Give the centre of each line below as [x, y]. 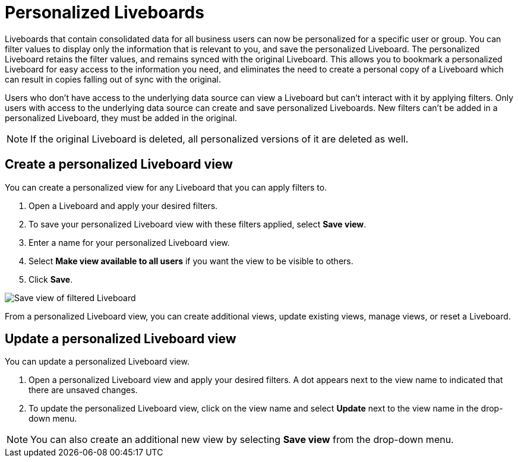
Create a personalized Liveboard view [119, 164]
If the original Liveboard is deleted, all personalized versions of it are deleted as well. [219, 139]
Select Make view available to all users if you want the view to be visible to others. [191, 261]
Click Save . [51, 279]
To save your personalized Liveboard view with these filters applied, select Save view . [198, 224]
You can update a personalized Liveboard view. [97, 362]
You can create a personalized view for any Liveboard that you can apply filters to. [166, 187]
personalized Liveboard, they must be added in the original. [121, 118]
